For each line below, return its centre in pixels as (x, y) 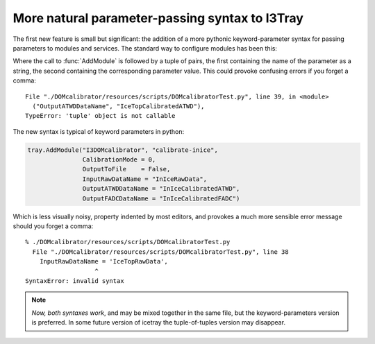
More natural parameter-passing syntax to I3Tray (158, 18)
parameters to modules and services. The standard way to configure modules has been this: (145, 48)
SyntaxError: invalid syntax (75, 281)
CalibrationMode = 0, (119, 160)
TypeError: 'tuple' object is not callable (100, 116)
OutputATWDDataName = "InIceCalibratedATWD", (161, 189)
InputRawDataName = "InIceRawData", (145, 179)
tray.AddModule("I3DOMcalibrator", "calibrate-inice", (123, 150)
